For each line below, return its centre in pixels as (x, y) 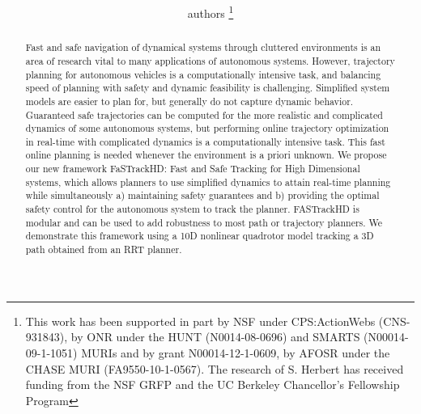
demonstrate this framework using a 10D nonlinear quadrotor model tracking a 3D (200, 236)
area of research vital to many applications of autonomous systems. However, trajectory (210, 60)
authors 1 (210, 12)
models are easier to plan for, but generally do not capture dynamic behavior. (189, 101)
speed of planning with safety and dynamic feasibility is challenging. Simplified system (208, 88)
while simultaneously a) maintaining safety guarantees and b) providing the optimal (202, 195)
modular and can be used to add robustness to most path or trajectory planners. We (204, 222)
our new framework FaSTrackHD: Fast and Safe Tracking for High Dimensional (193, 169)
